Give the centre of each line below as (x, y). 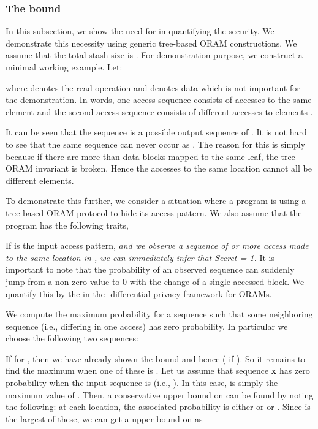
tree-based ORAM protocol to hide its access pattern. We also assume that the (154, 212)
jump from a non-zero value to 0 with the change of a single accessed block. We (155, 281)
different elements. (40, 180)
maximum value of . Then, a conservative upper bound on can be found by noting (160, 394)
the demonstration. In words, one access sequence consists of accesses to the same (159, 100)
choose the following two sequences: (72, 338)
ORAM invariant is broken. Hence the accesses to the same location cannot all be (159, 168)
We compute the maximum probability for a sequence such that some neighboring (159, 314)
